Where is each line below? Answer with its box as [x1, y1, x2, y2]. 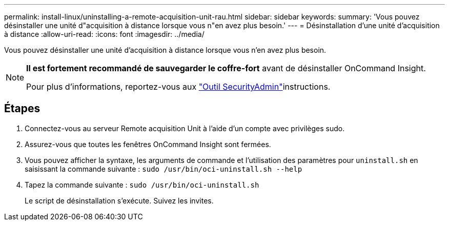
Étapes [4, 102, 40, 115]
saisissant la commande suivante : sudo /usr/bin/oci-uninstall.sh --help [25, 164, 302, 173]
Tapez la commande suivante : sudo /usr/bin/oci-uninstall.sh [25, 180, 259, 189]
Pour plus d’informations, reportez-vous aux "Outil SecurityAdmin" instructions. [26, 81, 331, 92]
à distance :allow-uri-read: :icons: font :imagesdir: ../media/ [4, 30, 205, 38]
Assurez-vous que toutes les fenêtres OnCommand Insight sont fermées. [25, 139, 271, 149]
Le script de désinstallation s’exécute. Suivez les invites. [25, 196, 214, 205]
